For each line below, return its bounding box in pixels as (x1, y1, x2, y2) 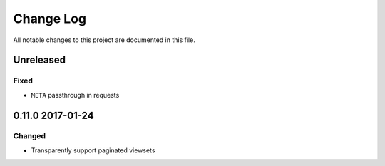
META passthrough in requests (31, 90, 120, 99)
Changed (13, 131, 46, 141)
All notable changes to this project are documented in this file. (13, 36, 195, 44)
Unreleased (13, 54, 66, 66)
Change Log (13, 11, 87, 26)
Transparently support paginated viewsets (31, 146, 155, 155)
